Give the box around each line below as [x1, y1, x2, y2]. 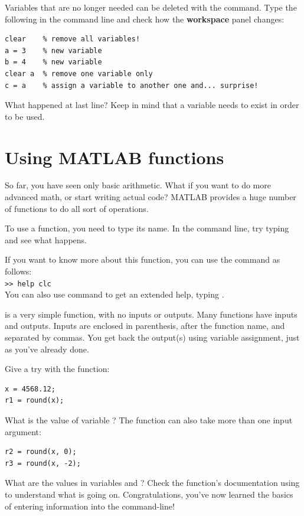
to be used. [5, 110, 45, 122]
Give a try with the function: [5, 362, 110, 375]
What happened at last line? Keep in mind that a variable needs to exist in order [5, 99, 299, 111]
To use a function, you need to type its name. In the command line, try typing [5, 222, 289, 234]
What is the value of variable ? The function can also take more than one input [5, 414, 293, 426]
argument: [5, 425, 41, 437]
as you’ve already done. [5, 342, 89, 355]
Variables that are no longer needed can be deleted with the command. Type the [5, 1, 297, 13]
